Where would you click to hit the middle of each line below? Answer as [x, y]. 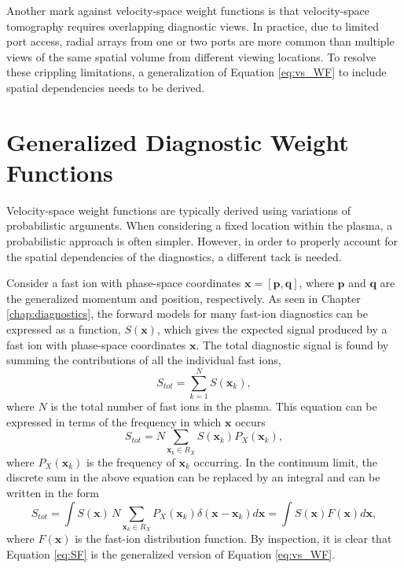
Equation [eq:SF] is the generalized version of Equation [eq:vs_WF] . [171, 553]
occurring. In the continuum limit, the [285, 461]
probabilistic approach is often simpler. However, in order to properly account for [202, 241]
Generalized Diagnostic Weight [178, 141]
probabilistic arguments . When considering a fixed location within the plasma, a [200, 225]
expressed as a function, [64, 329]
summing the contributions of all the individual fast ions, [144, 360]
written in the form [53, 493]
